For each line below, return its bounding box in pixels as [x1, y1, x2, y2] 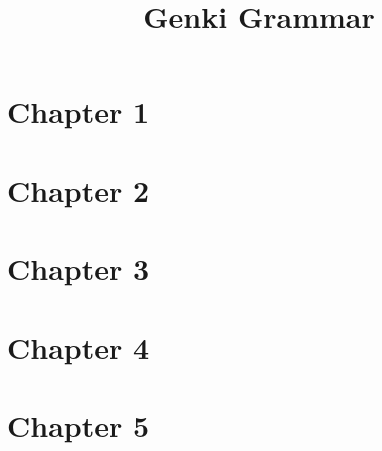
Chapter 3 [7, 248, 150, 289]
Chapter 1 [7, 91, 150, 132]
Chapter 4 [7, 326, 150, 367]
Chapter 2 [7, 169, 150, 210]
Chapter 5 [7, 404, 150, 445]
